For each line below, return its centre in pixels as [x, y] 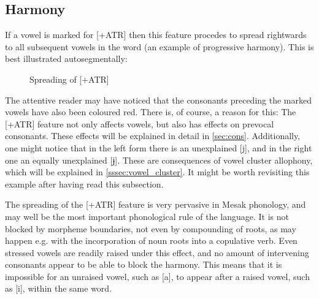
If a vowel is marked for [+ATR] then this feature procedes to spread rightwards [156, 35]
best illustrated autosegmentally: [66, 59]
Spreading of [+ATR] [69, 79]
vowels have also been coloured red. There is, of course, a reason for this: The [151, 112]
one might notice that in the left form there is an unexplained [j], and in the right [159, 147]
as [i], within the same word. [59, 288]
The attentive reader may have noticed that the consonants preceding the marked [158, 100]
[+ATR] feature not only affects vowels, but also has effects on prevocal [140, 123]
